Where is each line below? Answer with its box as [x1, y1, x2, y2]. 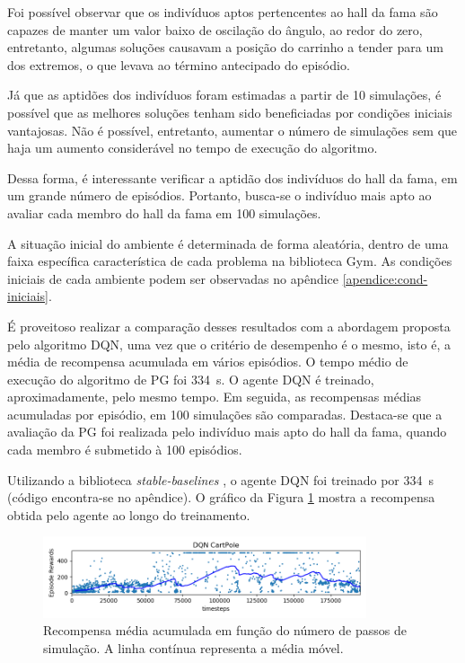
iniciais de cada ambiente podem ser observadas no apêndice [7, 269, 339, 287]
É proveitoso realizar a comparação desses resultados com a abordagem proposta [7, 316, 451, 335]
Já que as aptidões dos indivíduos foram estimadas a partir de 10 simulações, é [7, 85, 442, 104]
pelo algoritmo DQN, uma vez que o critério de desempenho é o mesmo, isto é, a [7, 334, 451, 353]
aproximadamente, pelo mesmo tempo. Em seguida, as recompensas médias [7, 387, 422, 406]
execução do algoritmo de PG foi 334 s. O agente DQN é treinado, [7, 369, 374, 388]
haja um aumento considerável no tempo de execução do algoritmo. [7, 138, 378, 157]
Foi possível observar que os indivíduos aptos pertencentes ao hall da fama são [7, 3, 438, 21]
